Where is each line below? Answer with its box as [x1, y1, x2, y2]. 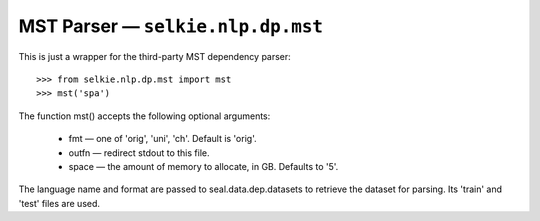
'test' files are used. [18, 197, 100, 209]
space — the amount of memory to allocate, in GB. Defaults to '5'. [68, 160, 339, 172]
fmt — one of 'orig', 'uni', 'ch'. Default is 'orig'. [68, 133, 257, 145]
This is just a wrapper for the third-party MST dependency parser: [18, 50, 292, 62]
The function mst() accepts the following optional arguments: [18, 110, 271, 122]
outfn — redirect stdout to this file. [68, 146, 210, 159]
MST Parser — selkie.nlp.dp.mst [18, 15, 324, 37]
